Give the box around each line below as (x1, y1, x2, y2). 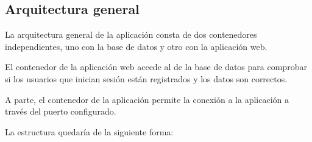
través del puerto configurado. (5, 105, 116, 118)
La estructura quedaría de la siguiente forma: (5, 125, 174, 138)
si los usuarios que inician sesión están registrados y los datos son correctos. (5, 72, 288, 85)
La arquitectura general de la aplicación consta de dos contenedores (5, 28, 257, 41)
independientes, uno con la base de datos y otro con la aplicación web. (5, 40, 268, 52)
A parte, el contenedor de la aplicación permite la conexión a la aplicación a (5, 93, 289, 105)
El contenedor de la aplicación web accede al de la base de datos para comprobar (5, 60, 307, 73)
